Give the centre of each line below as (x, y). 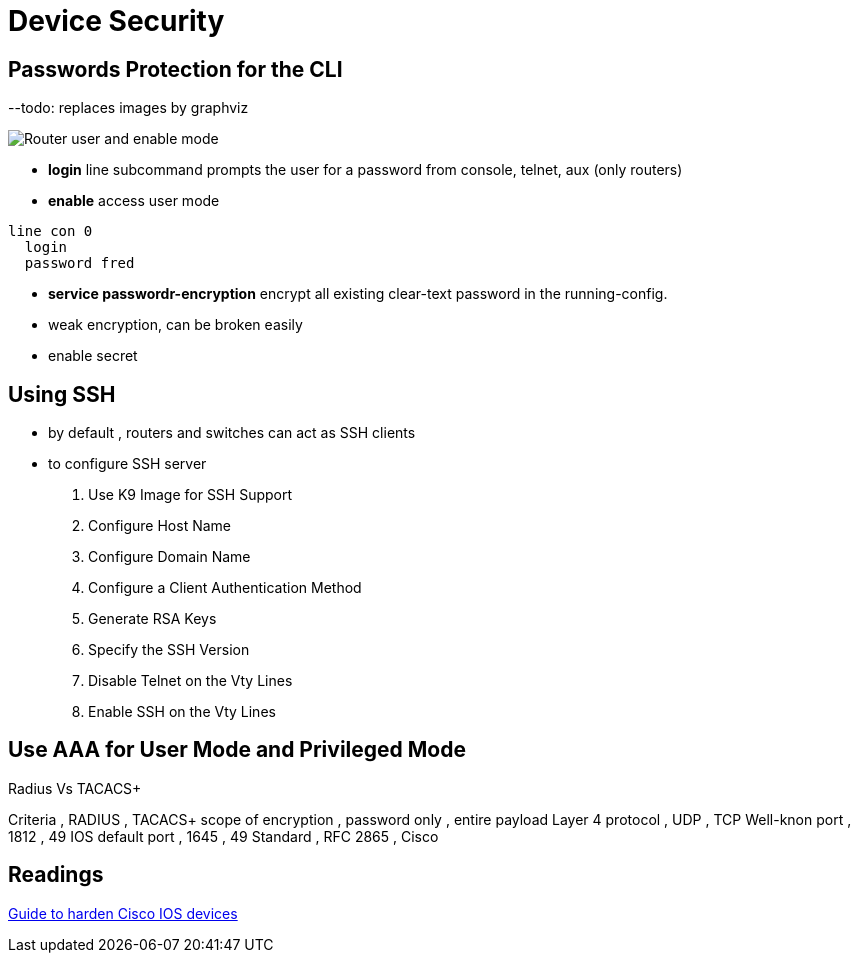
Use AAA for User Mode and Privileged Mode (237, 750)
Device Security (116, 21)
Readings (56, 875)
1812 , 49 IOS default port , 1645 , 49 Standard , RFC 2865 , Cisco (223, 836)
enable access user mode (134, 201)
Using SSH (62, 394)
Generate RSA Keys (152, 619)
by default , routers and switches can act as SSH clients (232, 433)
